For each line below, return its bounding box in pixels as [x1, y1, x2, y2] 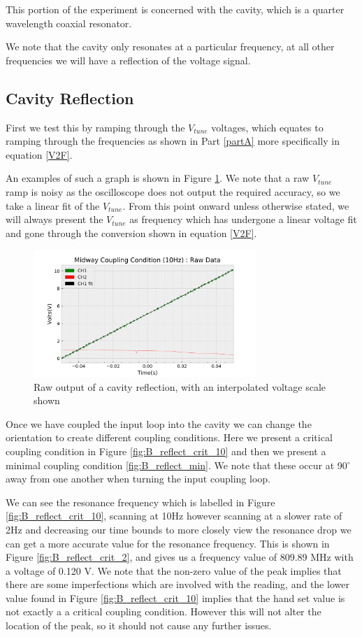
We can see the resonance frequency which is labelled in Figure [6, 494, 275, 509]
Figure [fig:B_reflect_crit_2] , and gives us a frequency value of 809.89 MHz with [6, 550, 354, 564]
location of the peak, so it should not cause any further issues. [6, 618, 272, 633]
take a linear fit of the [6, 198, 100, 213]
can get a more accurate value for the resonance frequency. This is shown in [6, 536, 330, 550]
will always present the [6, 212, 103, 227]
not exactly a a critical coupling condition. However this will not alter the [6, 604, 321, 619]
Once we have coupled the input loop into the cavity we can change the [6, 416, 312, 431]
